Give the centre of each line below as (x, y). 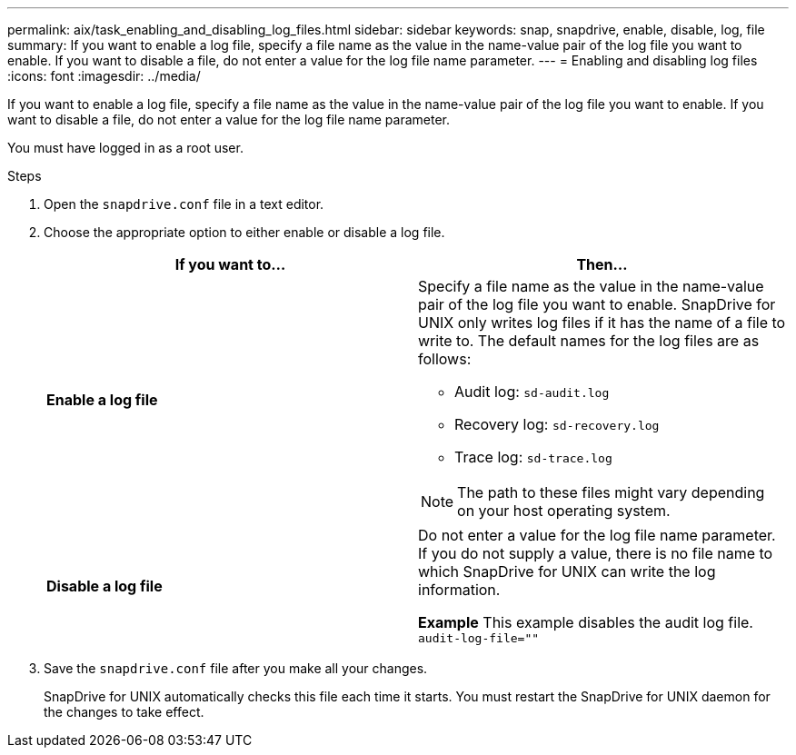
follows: (445, 359)
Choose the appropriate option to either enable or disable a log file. (244, 232)
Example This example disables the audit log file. (586, 622)
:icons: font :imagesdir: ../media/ (104, 76)
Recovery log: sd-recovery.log (557, 424)
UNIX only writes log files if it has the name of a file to (602, 323)
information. (459, 590)
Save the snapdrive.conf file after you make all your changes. (236, 668)
